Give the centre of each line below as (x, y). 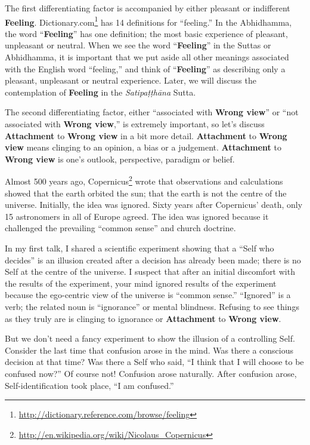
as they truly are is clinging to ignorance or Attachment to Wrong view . (143, 318)
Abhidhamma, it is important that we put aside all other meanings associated (147, 57)
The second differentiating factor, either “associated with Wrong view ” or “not (152, 112)
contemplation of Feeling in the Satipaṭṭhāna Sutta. (100, 92)
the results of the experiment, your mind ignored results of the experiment (141, 283)
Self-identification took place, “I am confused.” (89, 385)
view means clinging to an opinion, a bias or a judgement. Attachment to (143, 147)
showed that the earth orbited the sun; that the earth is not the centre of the (146, 193)
